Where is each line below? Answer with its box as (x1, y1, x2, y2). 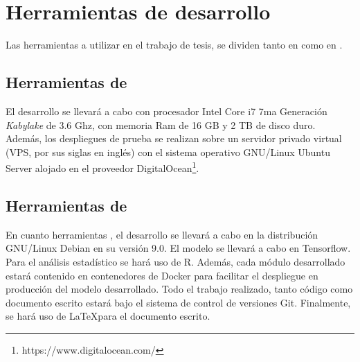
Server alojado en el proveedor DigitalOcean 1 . (6, 159, 199, 175)
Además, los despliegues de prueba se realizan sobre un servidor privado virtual (6, 131, 342, 146)
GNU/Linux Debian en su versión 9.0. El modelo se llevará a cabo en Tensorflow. (6, 241, 351, 255)
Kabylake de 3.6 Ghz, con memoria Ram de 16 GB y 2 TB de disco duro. (6, 117, 316, 132)
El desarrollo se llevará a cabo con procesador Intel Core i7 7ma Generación (6, 103, 327, 118)
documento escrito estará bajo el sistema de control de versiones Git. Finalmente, (6, 295, 351, 309)
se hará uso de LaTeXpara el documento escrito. (6, 309, 210, 323)
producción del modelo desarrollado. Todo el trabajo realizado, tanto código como (6, 282, 353, 296)
